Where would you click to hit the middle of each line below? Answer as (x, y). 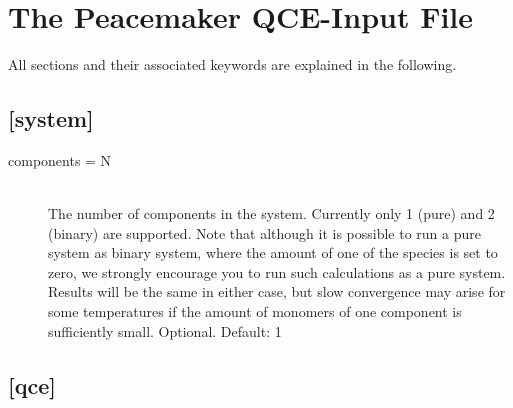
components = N (60, 159)
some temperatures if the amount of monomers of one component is (255, 311)
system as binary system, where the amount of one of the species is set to (273, 252)
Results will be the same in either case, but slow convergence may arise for (277, 291)
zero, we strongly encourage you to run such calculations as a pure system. (277, 271)
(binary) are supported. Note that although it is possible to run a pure (265, 232)
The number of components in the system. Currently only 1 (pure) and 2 (271, 213)
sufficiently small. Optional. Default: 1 (165, 330)
